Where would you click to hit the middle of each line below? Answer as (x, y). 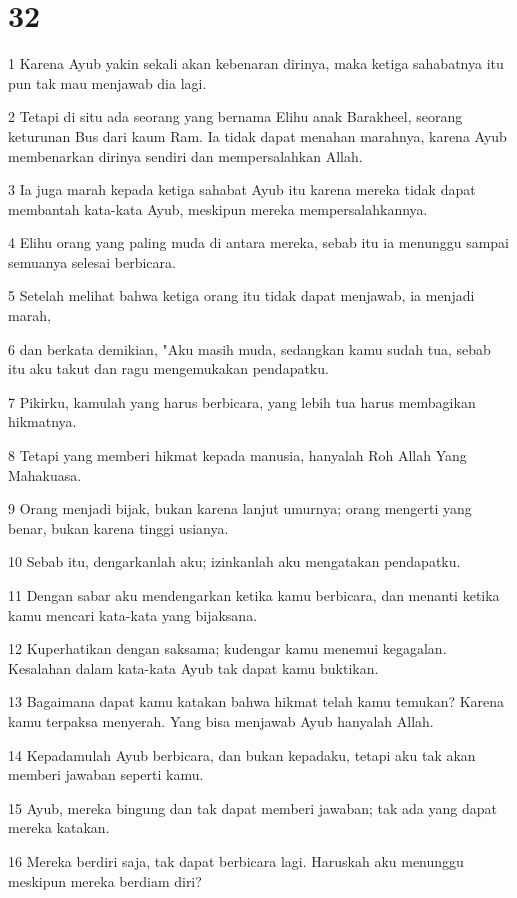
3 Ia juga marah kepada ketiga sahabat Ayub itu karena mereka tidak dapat (242, 189)
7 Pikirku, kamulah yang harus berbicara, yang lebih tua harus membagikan (242, 401)
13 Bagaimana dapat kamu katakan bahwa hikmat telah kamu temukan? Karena (256, 701)
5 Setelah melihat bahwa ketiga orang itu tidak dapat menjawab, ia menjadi (241, 295)
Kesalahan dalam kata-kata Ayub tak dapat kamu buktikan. (193, 667)
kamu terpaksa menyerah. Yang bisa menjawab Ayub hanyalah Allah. (221, 720)
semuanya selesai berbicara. (92, 261)
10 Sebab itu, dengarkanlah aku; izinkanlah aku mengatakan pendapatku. (234, 561)
